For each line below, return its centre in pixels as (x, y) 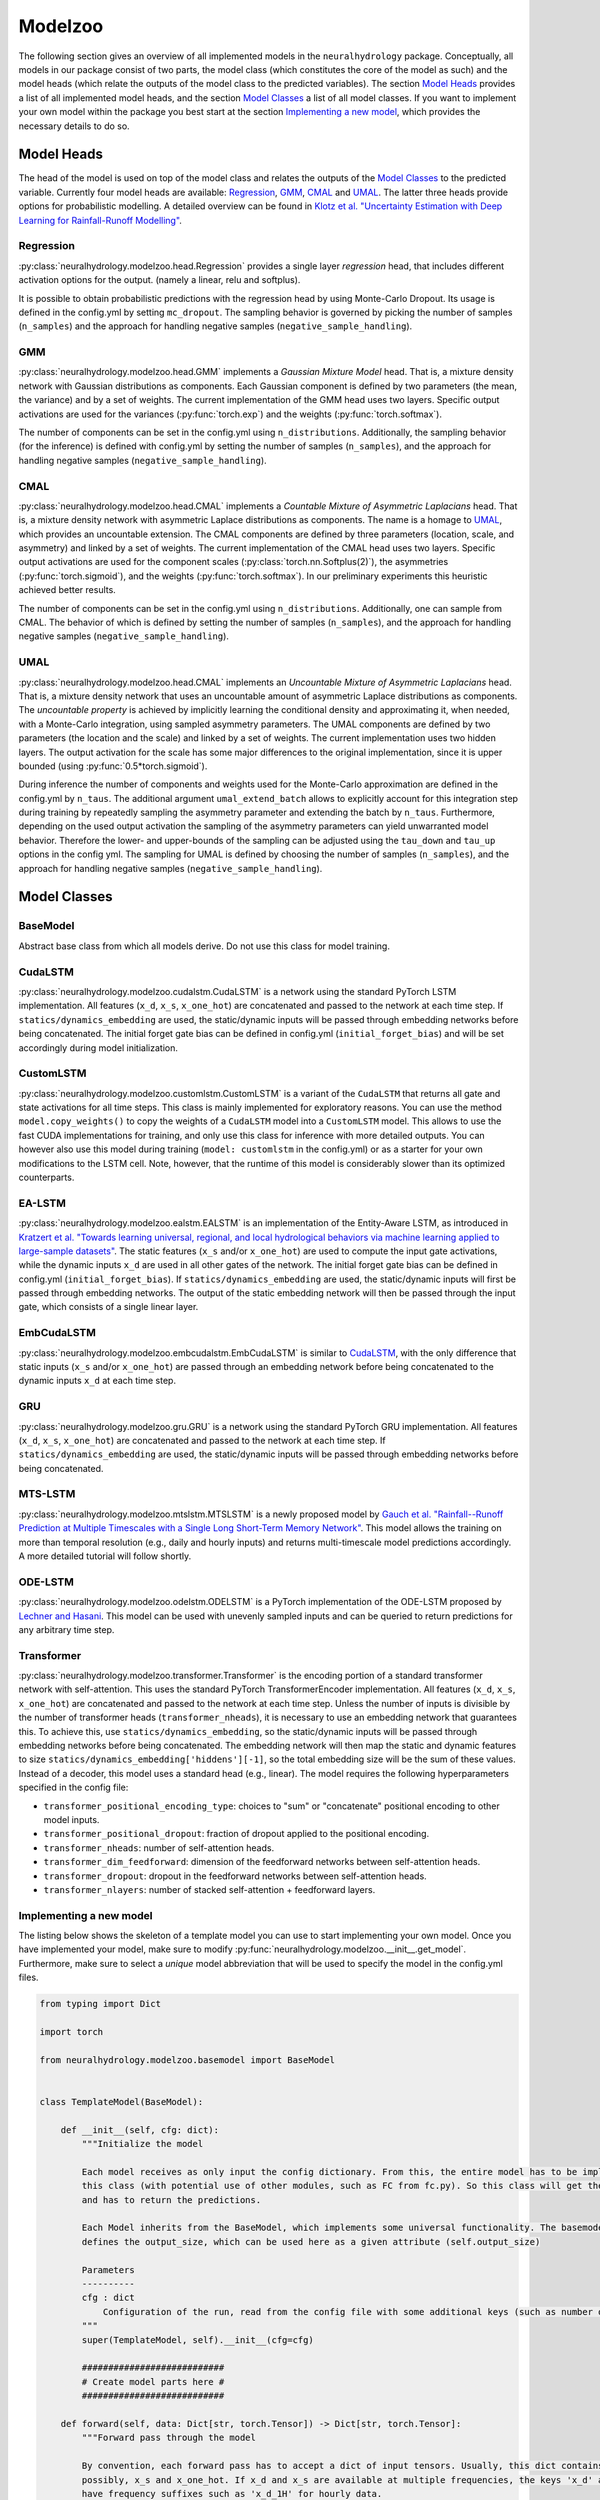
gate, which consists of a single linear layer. (108, 1307)
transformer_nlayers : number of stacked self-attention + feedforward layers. (209, 1889)
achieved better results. (67, 590)
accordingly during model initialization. (98, 1047)
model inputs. (71, 1819)
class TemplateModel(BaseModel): (121, 2101)
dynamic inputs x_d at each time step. (97, 1381)
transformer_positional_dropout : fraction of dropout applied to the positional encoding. (236, 1834)
